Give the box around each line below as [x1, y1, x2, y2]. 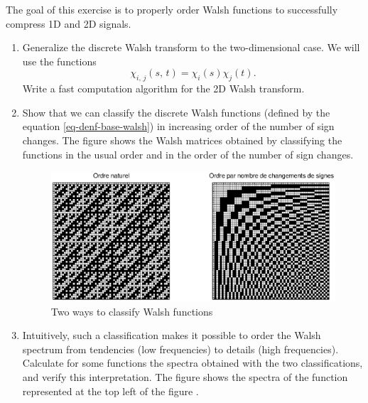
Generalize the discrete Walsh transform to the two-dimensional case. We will [22, 40, 360, 55]
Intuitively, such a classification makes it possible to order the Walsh [22, 328, 321, 343]
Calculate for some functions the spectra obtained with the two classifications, [22, 355, 363, 370]
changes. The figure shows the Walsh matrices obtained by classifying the [22, 132, 342, 147]
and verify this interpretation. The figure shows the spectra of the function [22, 370, 348, 384]
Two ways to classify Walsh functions [50, 303, 213, 318]
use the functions [22, 53, 97, 68]
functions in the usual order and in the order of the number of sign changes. [22, 146, 354, 161]
